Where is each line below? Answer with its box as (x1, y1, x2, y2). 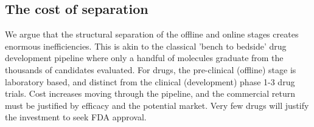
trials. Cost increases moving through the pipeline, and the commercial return (5, 87, 295, 100)
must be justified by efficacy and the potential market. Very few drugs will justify (5, 99, 309, 111)
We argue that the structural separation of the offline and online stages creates (5, 28, 299, 41)
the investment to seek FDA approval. (5, 111, 147, 123)
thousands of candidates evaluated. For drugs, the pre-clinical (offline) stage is (5, 63, 296, 76)
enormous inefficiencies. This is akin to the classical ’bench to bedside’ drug (5, 39, 287, 52)
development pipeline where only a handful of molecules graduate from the (5, 51, 284, 64)
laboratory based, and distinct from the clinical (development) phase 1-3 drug (5, 75, 295, 88)
